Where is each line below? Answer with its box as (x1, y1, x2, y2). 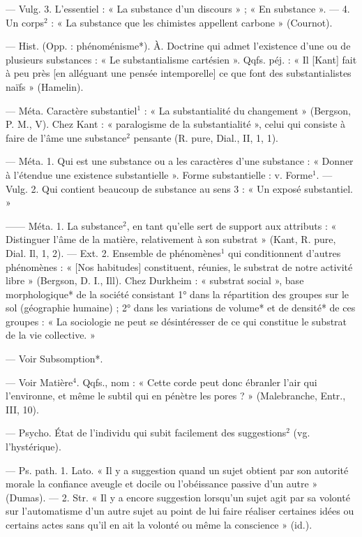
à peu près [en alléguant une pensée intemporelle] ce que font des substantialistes (6, 66, 352, 80)
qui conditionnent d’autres (228, 245, 341, 260)
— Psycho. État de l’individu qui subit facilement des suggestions (6, 425, 287, 440)
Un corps (6, 15, 44, 29)
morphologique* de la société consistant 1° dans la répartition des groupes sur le (6, 286, 349, 301)
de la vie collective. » (6, 328, 96, 342)
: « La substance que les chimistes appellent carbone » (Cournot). (51, 15, 333, 29)
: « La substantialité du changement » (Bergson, (144, 103, 352, 117)
